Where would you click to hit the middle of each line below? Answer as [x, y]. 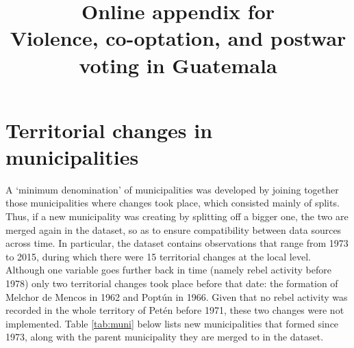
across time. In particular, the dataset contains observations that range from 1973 [177, 243]
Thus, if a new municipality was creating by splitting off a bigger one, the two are [177, 216]
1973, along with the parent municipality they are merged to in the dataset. [165, 337]
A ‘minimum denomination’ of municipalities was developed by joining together [172, 189]
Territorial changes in [109, 130]
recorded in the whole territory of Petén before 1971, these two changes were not [175, 310]
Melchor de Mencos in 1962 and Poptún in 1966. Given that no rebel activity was [177, 296]
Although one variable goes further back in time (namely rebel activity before [168, 270]
